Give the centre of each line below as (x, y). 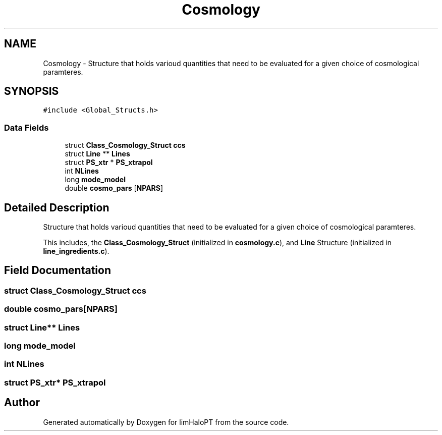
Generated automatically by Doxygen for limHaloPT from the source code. (166, 422)
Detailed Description (57, 207)
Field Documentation (58, 270)
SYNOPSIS (32, 91)
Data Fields (26, 127)
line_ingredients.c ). (76, 251)
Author (22, 403)
